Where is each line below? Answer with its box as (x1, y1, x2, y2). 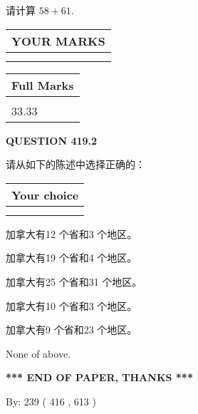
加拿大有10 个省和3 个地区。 (6, 298, 137, 313)
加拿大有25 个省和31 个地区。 (6, 274, 142, 289)
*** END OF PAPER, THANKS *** (6, 370, 193, 385)
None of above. (6, 346, 71, 361)
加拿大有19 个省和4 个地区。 (6, 250, 137, 265)
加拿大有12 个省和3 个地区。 (6, 226, 137, 241)
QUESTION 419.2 (6, 133, 98, 148)
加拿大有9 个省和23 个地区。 (6, 322, 137, 337)
